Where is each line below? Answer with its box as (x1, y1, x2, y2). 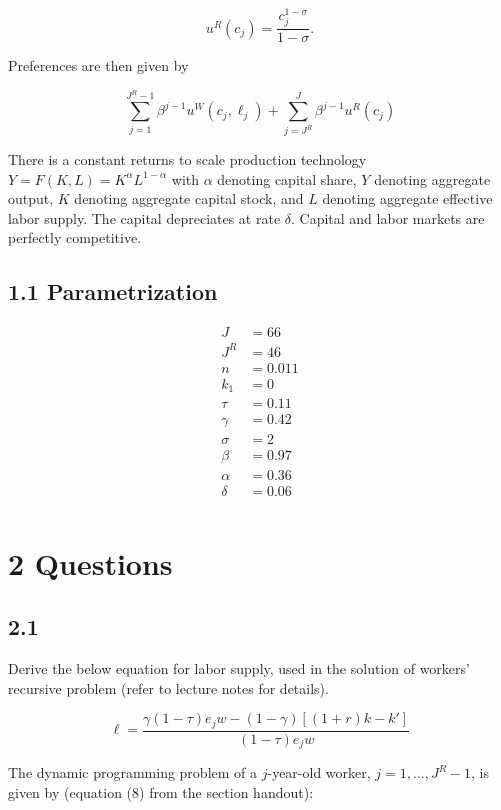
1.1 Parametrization (8, 276, 218, 307)
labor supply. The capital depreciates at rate (8, 207, 281, 228)
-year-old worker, (267, 762, 371, 783)
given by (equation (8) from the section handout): (8, 781, 314, 802)
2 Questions (8, 542, 173, 583)
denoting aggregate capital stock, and (74, 188, 304, 209)
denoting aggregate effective (322, 188, 493, 209)
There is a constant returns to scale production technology (8, 149, 367, 170)
